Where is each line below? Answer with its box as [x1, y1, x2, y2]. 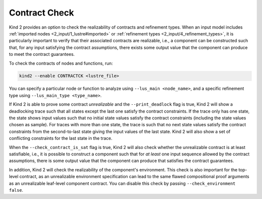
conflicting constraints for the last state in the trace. [9, 135, 113, 141]
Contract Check [9, 7, 74, 18]
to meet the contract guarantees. [9, 51, 75, 57]
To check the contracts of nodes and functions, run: [9, 60, 113, 66]
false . [9, 187, 24, 193]
